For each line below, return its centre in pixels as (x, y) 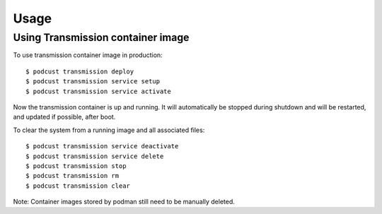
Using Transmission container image (101, 37)
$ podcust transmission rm (73, 176)
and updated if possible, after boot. (64, 117)
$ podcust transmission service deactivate (102, 146)
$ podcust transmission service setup (93, 82)
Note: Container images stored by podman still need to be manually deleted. (124, 202)
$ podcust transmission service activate (98, 91)
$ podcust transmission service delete (95, 156)
